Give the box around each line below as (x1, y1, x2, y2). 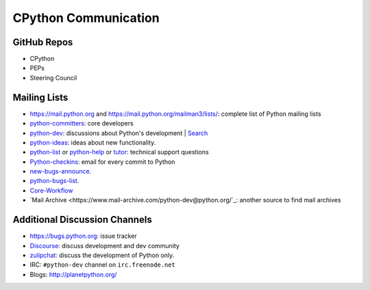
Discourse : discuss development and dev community (29, 241, 180, 250)
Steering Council (29, 73, 77, 82)
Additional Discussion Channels (12, 214, 152, 226)
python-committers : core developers (29, 119, 134, 128)
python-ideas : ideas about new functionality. (29, 138, 156, 147)
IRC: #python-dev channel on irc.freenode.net (29, 261, 176, 269)
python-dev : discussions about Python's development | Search (29, 129, 208, 137)
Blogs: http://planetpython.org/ (29, 270, 117, 278)
